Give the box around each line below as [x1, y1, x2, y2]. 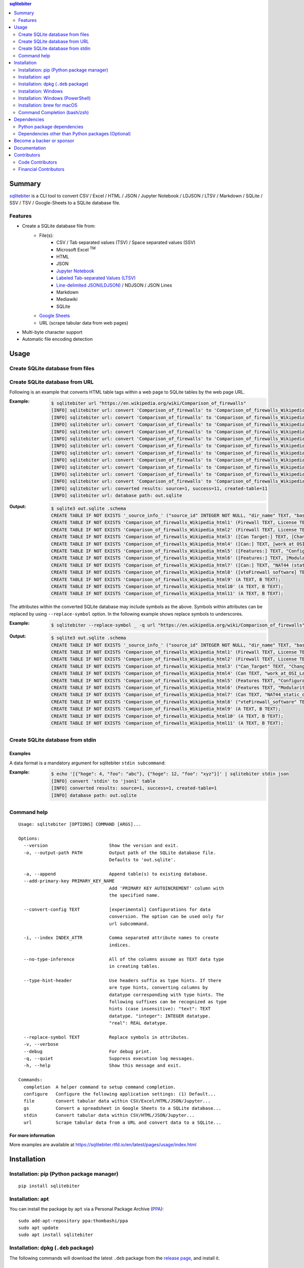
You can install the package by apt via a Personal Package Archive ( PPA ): [9, 1206, 164, 1212]
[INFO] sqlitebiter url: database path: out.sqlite [51, 492, 182, 499]
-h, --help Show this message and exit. [23, 1063, 182, 1069]
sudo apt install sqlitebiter [18, 1232, 94, 1238]
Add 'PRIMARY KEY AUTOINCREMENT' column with [109, 885, 224, 891]
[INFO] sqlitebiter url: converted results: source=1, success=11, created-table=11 [51, 485, 268, 491]
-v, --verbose [23, 1041, 59, 1047]
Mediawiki [56, 296, 78, 302]
